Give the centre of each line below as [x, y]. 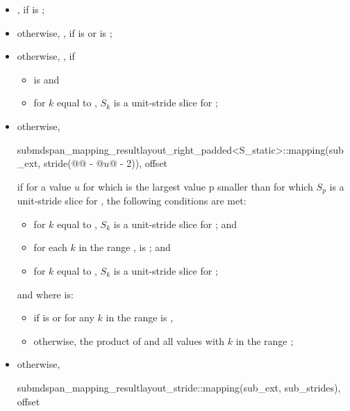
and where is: [45, 294]
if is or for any [64, 317]
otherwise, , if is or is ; [65, 32]
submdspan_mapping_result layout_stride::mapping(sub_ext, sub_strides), [179, 387]
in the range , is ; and [125, 247]
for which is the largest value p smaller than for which [198, 186]
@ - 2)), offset [139, 163]
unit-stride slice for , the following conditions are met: [132, 201]
